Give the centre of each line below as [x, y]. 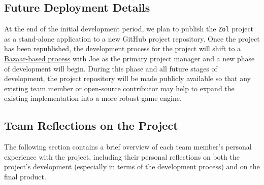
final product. [25, 176]
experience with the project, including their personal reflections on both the [122, 156]
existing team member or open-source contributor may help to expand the [119, 88]
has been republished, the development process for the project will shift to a [123, 48]
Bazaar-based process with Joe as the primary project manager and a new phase [129, 59]
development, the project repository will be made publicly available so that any [128, 78]
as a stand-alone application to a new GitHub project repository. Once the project [132, 38]
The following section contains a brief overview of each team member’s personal [128, 147]
